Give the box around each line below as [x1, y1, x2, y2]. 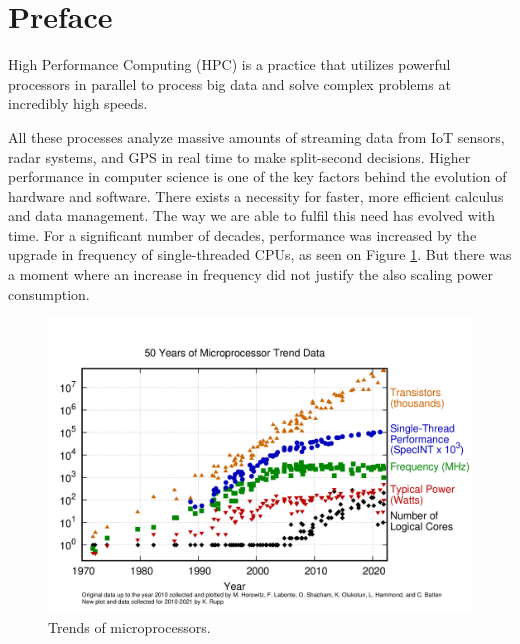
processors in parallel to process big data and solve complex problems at [8, 73, 451, 94]
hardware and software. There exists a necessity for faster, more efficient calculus [8, 185, 504, 206]
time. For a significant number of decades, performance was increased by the [8, 224, 477, 245]
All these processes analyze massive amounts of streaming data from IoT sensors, [8, 126, 505, 147]
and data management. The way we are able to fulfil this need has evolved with [8, 205, 496, 226]
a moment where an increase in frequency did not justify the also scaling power [8, 264, 494, 285]
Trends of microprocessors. [48, 617, 211, 638]
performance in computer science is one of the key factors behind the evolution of [8, 166, 507, 187]
